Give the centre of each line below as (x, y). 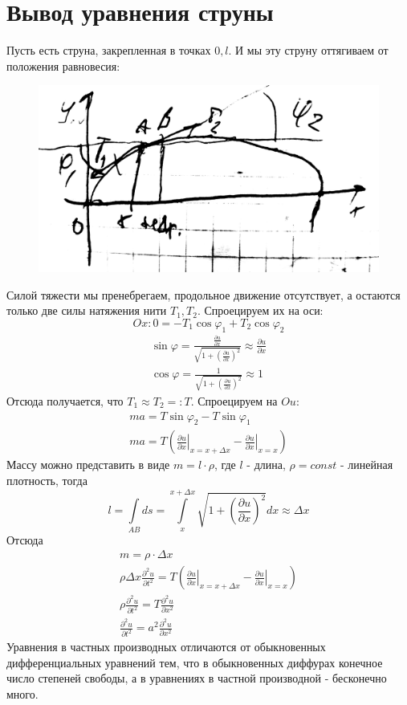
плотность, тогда (47, 480)
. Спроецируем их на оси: (260, 310)
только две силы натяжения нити (87, 310)
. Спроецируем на (234, 400)
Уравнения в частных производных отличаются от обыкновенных (166, 647)
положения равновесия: (63, 65)
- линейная (367, 465)
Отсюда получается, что (65, 400)
